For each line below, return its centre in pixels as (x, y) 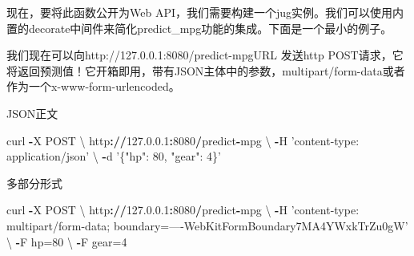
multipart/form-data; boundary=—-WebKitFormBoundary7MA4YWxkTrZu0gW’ (207, 225)
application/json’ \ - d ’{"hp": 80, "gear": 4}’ (114, 156)
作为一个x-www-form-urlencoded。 (93, 86)
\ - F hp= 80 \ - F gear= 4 (67, 241)
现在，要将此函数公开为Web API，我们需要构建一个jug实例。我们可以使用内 (205, 12)
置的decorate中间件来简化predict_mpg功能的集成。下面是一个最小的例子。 (199, 28)
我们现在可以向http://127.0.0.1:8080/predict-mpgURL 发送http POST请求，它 (205, 55)
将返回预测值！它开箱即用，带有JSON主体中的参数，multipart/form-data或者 (206, 70)
